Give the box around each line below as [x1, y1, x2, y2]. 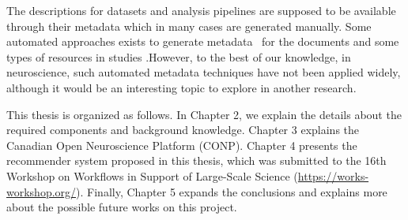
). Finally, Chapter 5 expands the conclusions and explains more [76, 183, 387, 199]
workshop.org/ [6, 183, 77, 199]
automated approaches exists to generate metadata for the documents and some [6, 33, 399, 50]
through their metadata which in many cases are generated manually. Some [6, 17, 372, 34]
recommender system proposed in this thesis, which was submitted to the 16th [6, 152, 387, 169]
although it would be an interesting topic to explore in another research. [6, 79, 357, 95]
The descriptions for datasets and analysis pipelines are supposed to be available [6, 2, 396, 18]
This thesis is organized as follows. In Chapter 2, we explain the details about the [6, 106, 402, 122]
